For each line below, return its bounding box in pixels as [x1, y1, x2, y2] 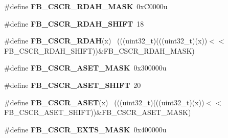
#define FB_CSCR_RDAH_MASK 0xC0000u [4, 1, 168, 11]
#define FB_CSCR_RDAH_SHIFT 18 [4, 18, 144, 29]
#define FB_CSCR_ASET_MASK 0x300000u [4, 62, 167, 73]
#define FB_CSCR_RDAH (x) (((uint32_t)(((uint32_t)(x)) [4, 35, 208, 46]
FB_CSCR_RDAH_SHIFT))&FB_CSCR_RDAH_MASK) [4, 45, 195, 56]
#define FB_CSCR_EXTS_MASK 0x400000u [4, 124, 167, 134]
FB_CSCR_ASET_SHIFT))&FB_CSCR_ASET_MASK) [4, 107, 191, 118]
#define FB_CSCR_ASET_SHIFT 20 [4, 79, 141, 90]
